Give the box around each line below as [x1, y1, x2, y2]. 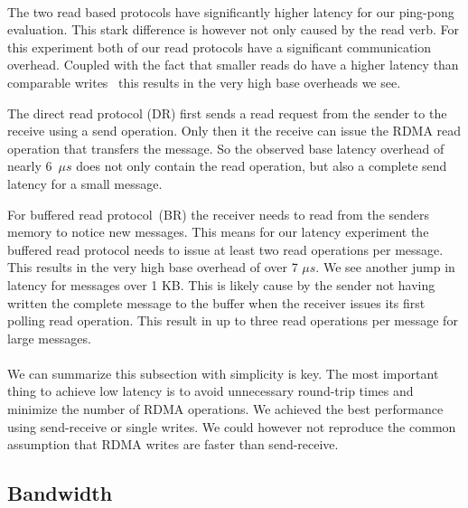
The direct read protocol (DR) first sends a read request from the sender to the [7, 103, 447, 122]
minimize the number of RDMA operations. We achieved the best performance [7, 400, 444, 419]
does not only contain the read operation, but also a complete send [76, 156, 447, 175]
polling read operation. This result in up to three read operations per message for [7, 311, 458, 330]
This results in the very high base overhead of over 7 [7, 258, 298, 277]
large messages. [7, 328, 91, 347]
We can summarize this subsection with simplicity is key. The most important [7, 363, 439, 382]
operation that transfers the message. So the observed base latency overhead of [7, 138, 445, 157]
